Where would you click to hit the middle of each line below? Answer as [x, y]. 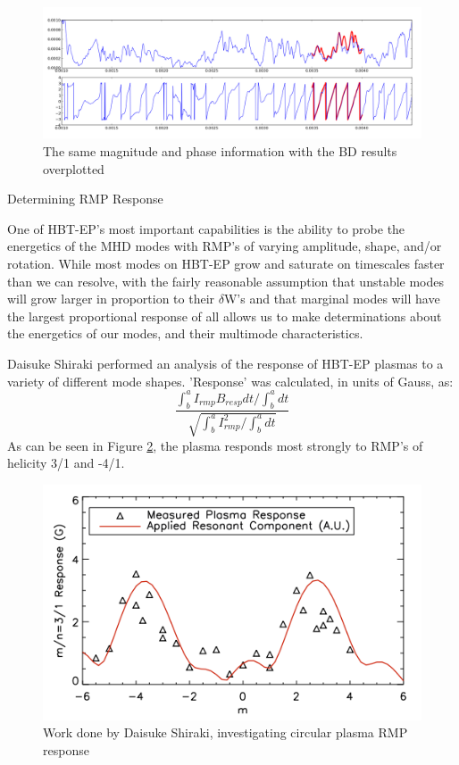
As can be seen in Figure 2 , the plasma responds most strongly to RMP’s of [215, 445]
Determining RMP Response [85, 199]
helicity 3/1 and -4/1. [66, 463]
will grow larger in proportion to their [111, 299]
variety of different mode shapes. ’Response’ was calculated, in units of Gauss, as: [230, 381]
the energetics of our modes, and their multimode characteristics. [185, 333]
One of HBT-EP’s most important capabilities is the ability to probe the [206, 228]
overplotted [74, 168]
